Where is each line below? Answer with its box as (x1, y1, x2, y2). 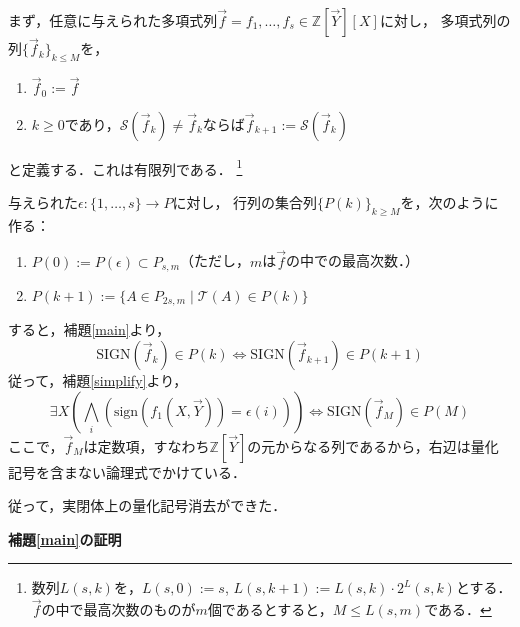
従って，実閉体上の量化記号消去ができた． (8, 495, 287, 516)
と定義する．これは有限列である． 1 (8, 155, 243, 179)
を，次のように (400, 191, 499, 212)
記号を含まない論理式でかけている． (8, 461, 246, 482)
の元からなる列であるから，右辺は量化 (247, 435, 499, 456)
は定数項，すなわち (83, 435, 210, 456)
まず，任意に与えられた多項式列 (8, 10, 218, 30)
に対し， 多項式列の (379, 10, 511, 30)
